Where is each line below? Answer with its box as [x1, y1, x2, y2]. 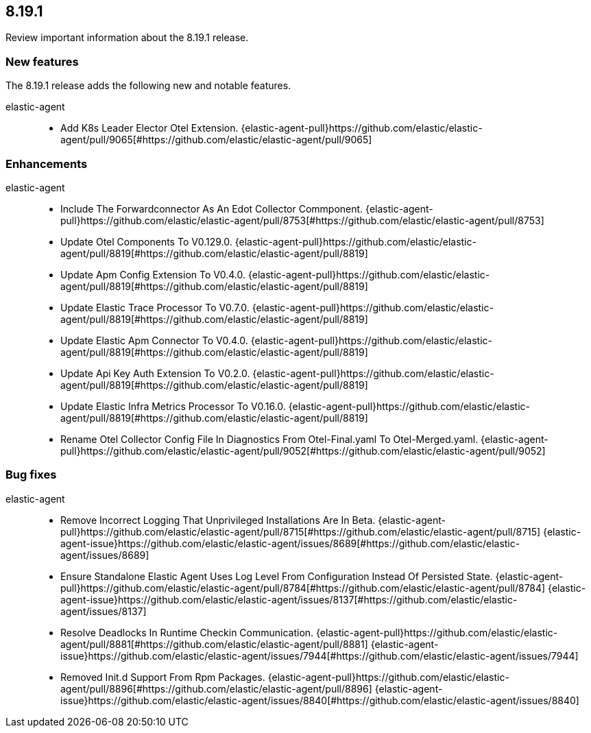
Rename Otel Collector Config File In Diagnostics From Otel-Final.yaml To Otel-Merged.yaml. [60, 433, 479, 445]
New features [5, 54, 79, 69]
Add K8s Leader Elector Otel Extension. [60, 122, 239, 134]
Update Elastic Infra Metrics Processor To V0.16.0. [60, 400, 286, 412]
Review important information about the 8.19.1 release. [5, 32, 249, 44]
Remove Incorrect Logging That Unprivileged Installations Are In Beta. [60, 514, 376, 526]
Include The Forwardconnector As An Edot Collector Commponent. [60, 202, 363, 215]
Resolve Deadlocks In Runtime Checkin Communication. [60, 626, 314, 638]
